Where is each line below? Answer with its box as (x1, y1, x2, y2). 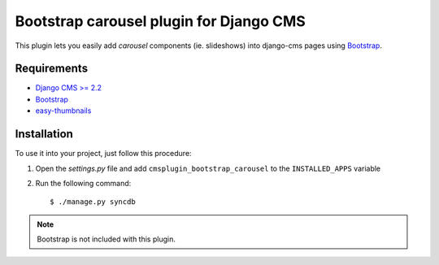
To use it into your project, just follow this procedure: (15, 149, 192, 159)
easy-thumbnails (35, 106, 92, 115)
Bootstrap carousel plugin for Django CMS (15, 12, 306, 30)
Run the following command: (35, 178, 132, 188)
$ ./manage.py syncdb (50, 198, 136, 206)
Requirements (15, 62, 89, 76)
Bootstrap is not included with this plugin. (37, 234, 176, 244)
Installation (15, 127, 73, 141)
